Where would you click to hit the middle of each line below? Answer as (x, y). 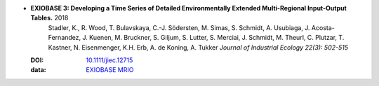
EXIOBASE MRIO (110, 70)
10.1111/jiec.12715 (109, 60)
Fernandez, (65, 38)
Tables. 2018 (49, 18)
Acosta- (323, 27)
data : (38, 70)
